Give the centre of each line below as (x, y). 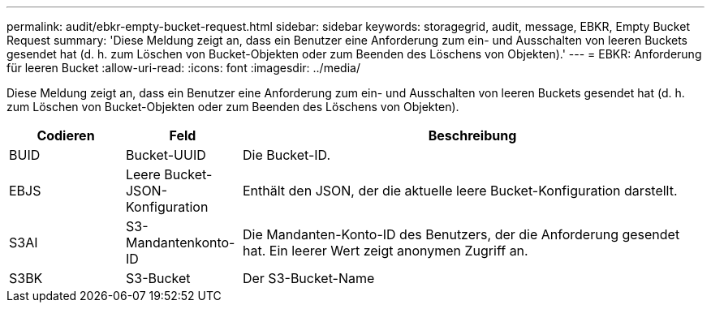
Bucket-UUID (166, 155)
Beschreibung (472, 135)
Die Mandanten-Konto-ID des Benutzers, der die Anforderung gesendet (461, 234)
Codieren (66, 135)
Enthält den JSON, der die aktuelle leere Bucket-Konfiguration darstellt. (460, 191)
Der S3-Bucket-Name (308, 278)
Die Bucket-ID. (287, 155)
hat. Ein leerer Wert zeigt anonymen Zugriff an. (385, 251)
